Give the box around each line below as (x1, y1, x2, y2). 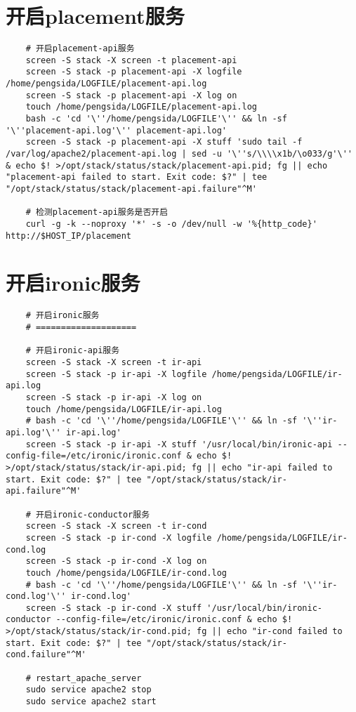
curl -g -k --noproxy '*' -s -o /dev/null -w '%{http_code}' (25, 218, 317, 229)
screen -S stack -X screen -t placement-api (25, 55, 237, 65)
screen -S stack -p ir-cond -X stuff (25, 602, 202, 613)
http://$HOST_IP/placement (6, 230, 131, 241)
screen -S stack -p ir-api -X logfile (25, 369, 207, 379)
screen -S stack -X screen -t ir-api (25, 357, 202, 368)
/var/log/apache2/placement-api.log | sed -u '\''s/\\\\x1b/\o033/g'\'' (6, 149, 352, 159)
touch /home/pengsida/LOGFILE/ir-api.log (25, 404, 222, 414)
